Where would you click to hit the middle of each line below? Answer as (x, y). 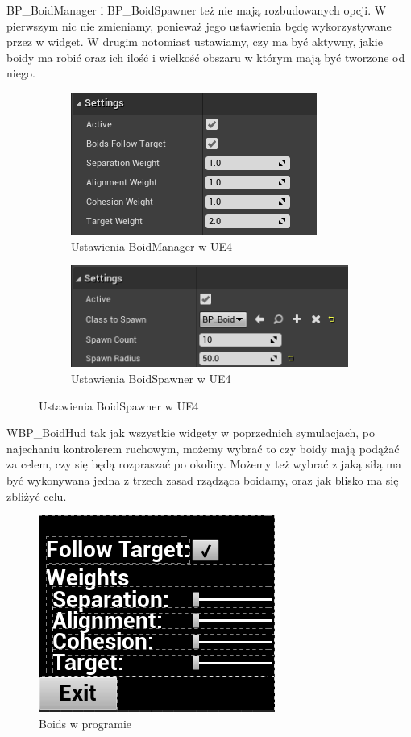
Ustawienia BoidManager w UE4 (152, 246)
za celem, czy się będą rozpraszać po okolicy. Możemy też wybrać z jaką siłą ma (204, 464)
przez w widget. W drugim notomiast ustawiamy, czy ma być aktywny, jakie (195, 42)
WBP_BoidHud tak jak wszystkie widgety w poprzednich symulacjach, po (191, 433)
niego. (21, 73)
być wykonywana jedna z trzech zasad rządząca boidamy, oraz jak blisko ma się (203, 480)
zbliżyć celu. (37, 495)
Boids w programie (85, 723)
